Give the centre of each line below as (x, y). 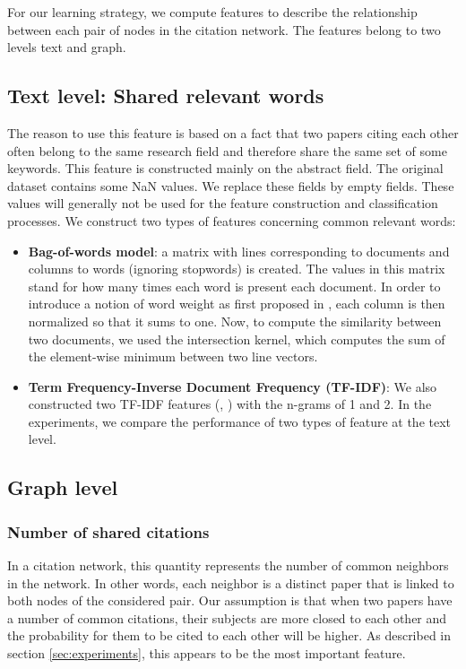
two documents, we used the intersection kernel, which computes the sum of (237, 339)
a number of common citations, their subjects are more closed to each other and (227, 617)
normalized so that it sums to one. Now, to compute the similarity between (235, 321)
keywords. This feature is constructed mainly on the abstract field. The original (225, 168)
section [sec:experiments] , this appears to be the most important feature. (207, 653)
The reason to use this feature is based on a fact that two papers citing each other (233, 132)
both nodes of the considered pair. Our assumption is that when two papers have (230, 600)
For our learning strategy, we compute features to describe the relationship (212, 12)
